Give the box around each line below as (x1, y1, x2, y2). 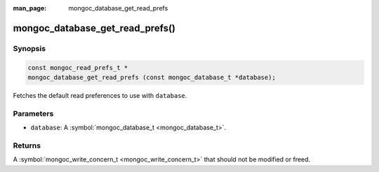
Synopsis (13, 43, 46, 53)
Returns (13, 141, 41, 150)
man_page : (13, 4, 47, 12)
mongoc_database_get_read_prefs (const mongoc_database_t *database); (27, 73, 277, 81)
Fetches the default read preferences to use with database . (13, 91, 187, 99)
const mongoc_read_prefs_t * (27, 64, 128, 71)
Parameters (13, 108, 54, 118)
